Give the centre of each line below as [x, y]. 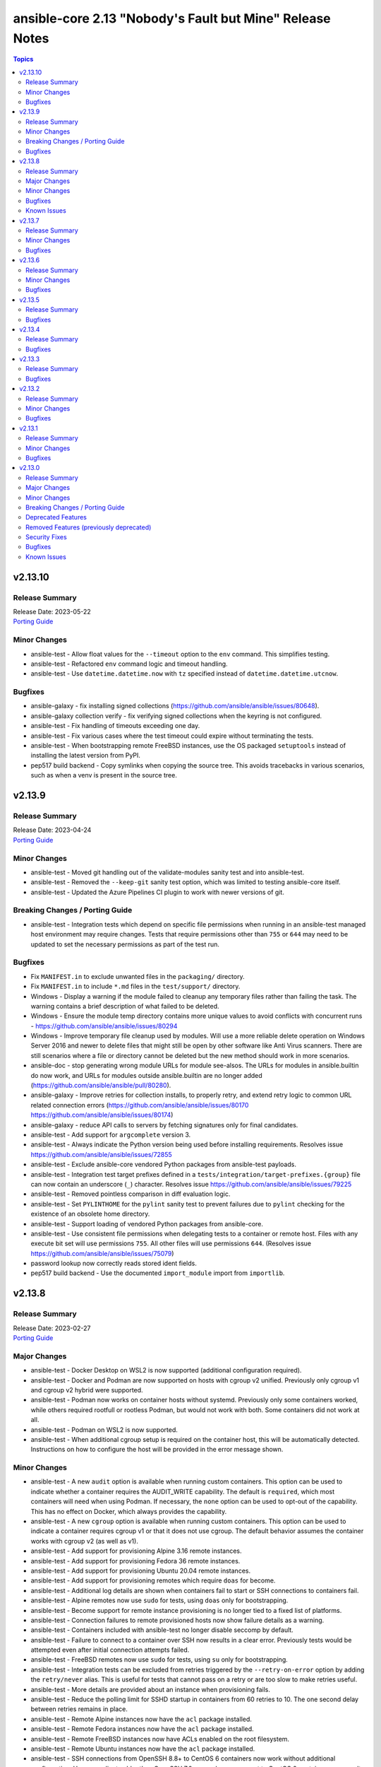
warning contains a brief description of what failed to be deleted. [125, 1006]
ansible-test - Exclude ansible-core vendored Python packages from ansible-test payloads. [163, 1164]
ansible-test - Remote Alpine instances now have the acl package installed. [141, 1719]
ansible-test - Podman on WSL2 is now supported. [104, 1430]
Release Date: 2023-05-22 [52, 612]
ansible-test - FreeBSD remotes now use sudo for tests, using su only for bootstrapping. [159, 1660]
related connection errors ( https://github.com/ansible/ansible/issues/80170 [140, 1105]
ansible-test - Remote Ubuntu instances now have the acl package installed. [143, 1749]
